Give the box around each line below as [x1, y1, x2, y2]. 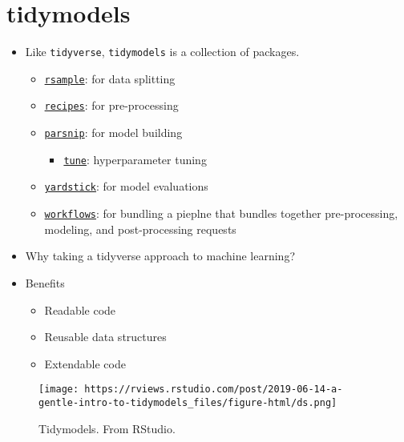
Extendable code [44, 355, 126, 372]
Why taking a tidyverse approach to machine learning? [25, 247, 296, 264]
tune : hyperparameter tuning [63, 151, 207, 167]
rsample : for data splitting [44, 70, 176, 86]
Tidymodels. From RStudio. [38, 420, 176, 436]
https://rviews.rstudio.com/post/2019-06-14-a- [84, 384, 343, 396]
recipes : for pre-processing [44, 97, 179, 114]
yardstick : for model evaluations [44, 178, 208, 195]
